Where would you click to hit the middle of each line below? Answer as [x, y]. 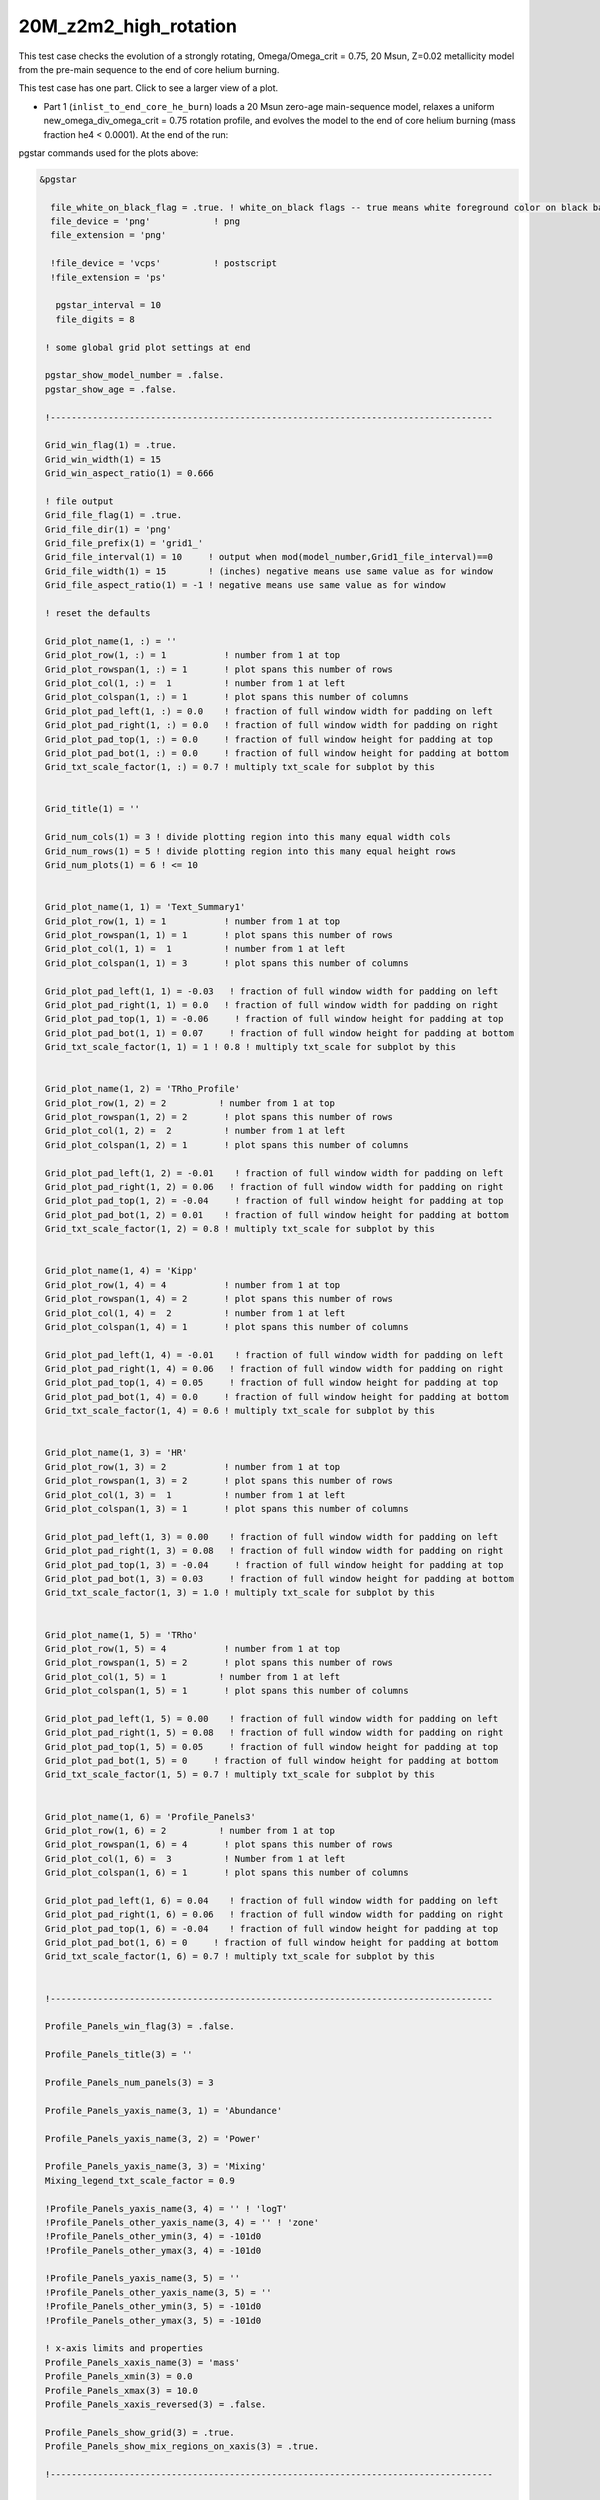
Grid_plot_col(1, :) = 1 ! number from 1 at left [195, 683]
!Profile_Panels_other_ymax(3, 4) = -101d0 [153, 2250]
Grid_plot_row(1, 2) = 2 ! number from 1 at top [190, 1103]
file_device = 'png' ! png [145, 221]
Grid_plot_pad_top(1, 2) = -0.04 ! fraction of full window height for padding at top [274, 1201]
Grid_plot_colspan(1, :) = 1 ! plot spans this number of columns [227, 697]
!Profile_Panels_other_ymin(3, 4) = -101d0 [153, 2236]
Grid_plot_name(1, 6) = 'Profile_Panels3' [151, 1816]
